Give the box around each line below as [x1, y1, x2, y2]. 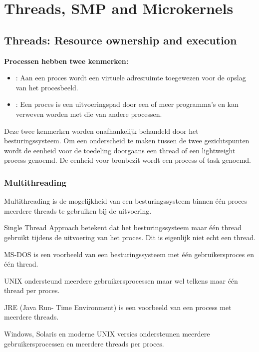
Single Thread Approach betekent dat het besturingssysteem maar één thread [4, 222, 242, 233]
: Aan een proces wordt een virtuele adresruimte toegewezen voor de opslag [15, 72, 246, 83]
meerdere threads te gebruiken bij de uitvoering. [4, 205, 152, 216]
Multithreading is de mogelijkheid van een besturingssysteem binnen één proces [4, 196, 248, 206]
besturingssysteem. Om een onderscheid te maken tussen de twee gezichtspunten [4, 135, 250, 146]
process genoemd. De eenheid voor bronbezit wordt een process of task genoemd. [4, 155, 252, 165]
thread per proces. [4, 285, 60, 296]
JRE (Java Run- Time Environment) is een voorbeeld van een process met [4, 302, 232, 312]
